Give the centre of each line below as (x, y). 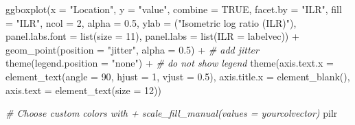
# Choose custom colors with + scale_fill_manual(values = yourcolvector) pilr (172, 113)
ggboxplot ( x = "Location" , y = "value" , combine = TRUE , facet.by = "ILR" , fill (174, 9)
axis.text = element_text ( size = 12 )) (83, 90)
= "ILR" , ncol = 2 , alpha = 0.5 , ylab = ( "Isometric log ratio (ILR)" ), (151, 22)
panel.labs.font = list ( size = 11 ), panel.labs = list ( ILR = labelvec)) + (152, 36)
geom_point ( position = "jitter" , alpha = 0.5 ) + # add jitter (132, 49)
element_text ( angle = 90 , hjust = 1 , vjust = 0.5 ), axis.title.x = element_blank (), (178, 76)
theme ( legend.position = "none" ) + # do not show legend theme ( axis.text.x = (170, 63)
